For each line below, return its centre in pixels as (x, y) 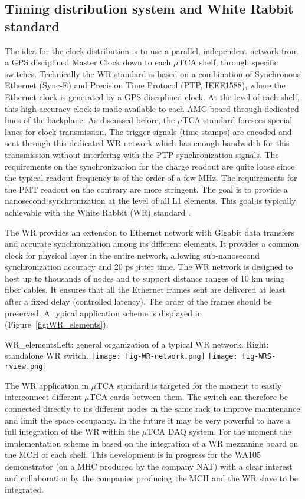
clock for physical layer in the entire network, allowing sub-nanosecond (132, 255)
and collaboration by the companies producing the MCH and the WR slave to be (152, 477)
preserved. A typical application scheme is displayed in (104, 313)
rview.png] (26, 367)
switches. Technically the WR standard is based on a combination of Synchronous (153, 73)
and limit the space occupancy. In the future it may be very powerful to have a (147, 420)
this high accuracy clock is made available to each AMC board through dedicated (152, 108)
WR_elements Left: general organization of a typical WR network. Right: (137, 344)
